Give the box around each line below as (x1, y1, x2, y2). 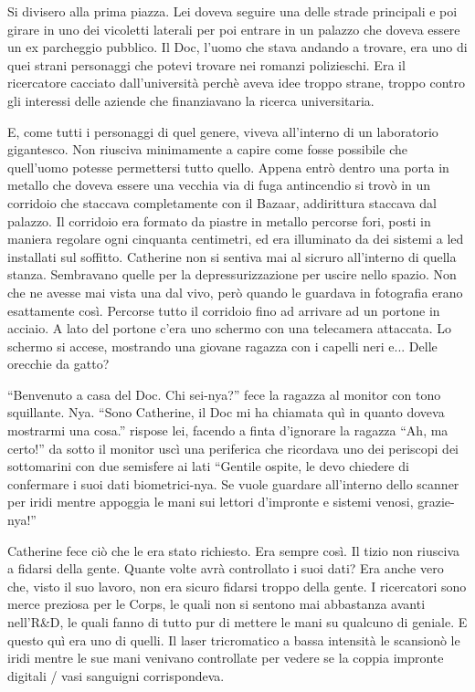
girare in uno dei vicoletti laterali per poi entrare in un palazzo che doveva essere (7, 19, 460, 38)
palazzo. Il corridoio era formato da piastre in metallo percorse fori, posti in (7, 211, 431, 230)
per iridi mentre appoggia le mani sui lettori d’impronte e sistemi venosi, (7, 492, 414, 511)
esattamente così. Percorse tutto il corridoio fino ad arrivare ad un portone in (7, 300, 440, 320)
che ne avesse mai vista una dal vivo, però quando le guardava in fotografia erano (7, 282, 463, 301)
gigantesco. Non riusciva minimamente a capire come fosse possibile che (7, 140, 407, 159)
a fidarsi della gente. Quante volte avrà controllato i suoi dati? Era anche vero (7, 559, 444, 578)
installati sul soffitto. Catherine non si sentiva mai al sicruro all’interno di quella (7, 246, 457, 266)
